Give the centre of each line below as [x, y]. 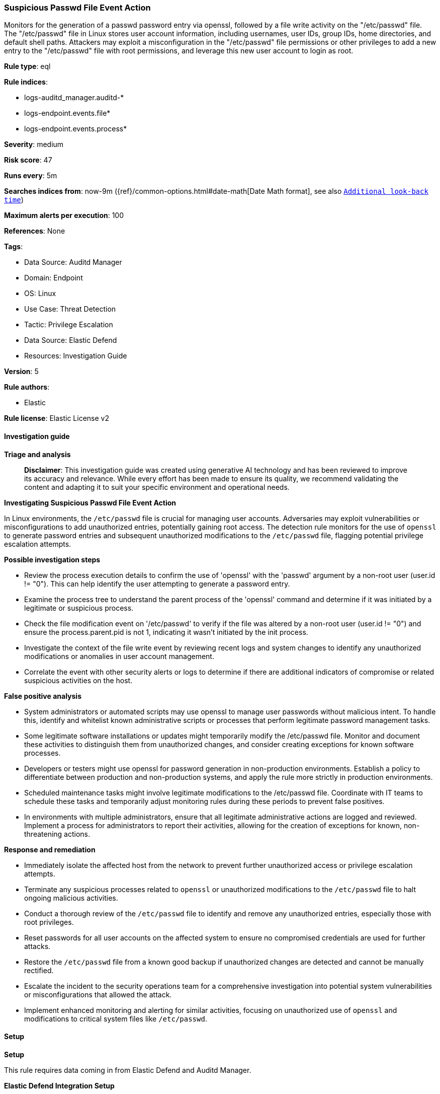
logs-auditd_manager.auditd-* [74, 98]
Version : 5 [21, 372]
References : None [35, 231]
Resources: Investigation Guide [76, 356]
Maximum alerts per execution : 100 [64, 215]
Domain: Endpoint [54, 278]
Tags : [14, 247]
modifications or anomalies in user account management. [119, 656]
